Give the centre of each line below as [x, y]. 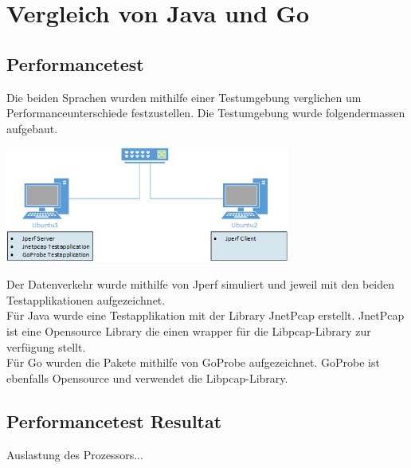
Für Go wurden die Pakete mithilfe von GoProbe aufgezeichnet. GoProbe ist [193, 362]
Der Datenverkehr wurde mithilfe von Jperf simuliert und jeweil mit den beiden [201, 284]
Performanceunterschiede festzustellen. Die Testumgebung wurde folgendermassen [206, 113]
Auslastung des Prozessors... [75, 454]
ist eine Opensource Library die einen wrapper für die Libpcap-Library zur [189, 330]
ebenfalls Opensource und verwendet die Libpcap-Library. [147, 378]
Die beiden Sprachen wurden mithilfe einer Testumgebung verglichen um [184, 97]
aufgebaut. [32, 128]
